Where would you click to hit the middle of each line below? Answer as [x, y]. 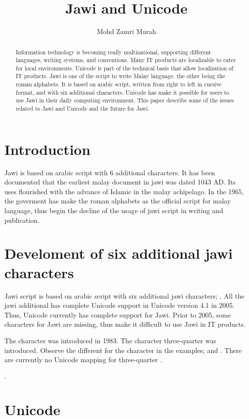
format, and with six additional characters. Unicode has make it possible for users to [123, 92]
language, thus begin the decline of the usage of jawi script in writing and [114, 210]
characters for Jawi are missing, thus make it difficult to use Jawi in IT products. [125, 324]
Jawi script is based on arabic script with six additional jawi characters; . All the [124, 295]
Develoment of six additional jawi [119, 253]
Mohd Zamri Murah [126, 31]
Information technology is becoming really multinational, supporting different [113, 52]
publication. [22, 220]
